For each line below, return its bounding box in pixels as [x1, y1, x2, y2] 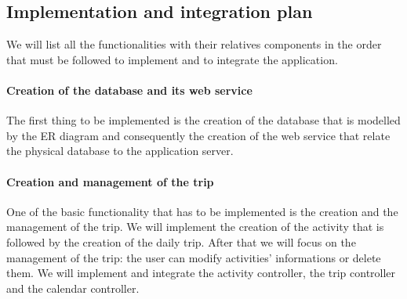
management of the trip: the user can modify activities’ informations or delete [6, 249, 381, 265]
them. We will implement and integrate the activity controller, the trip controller [6, 265, 396, 281]
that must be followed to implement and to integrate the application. [6, 51, 338, 67]
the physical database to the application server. [6, 142, 234, 159]
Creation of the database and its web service [6, 81, 253, 98]
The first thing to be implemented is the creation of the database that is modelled [6, 112, 401, 128]
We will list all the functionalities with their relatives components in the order [6, 36, 382, 52]
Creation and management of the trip [6, 173, 214, 189]
